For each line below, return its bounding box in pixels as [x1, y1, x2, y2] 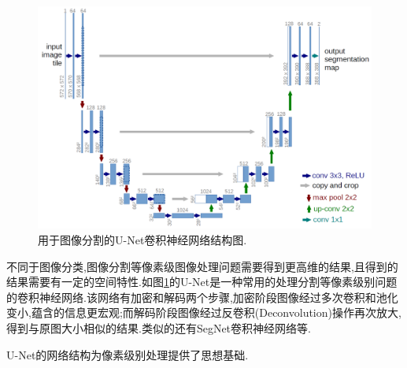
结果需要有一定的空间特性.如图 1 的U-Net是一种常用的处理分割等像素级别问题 [6, 273, 398, 290]
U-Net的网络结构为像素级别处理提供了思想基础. [6, 346, 249, 362]
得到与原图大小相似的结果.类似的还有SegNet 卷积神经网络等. [6, 319, 311, 336]
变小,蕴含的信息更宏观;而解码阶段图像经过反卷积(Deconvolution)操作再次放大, [6, 304, 401, 321]
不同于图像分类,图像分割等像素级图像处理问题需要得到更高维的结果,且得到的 [6, 258, 398, 274]
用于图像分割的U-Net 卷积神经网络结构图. [38, 231, 247, 247]
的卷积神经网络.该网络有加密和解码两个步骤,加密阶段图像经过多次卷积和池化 [6, 288, 398, 305]
